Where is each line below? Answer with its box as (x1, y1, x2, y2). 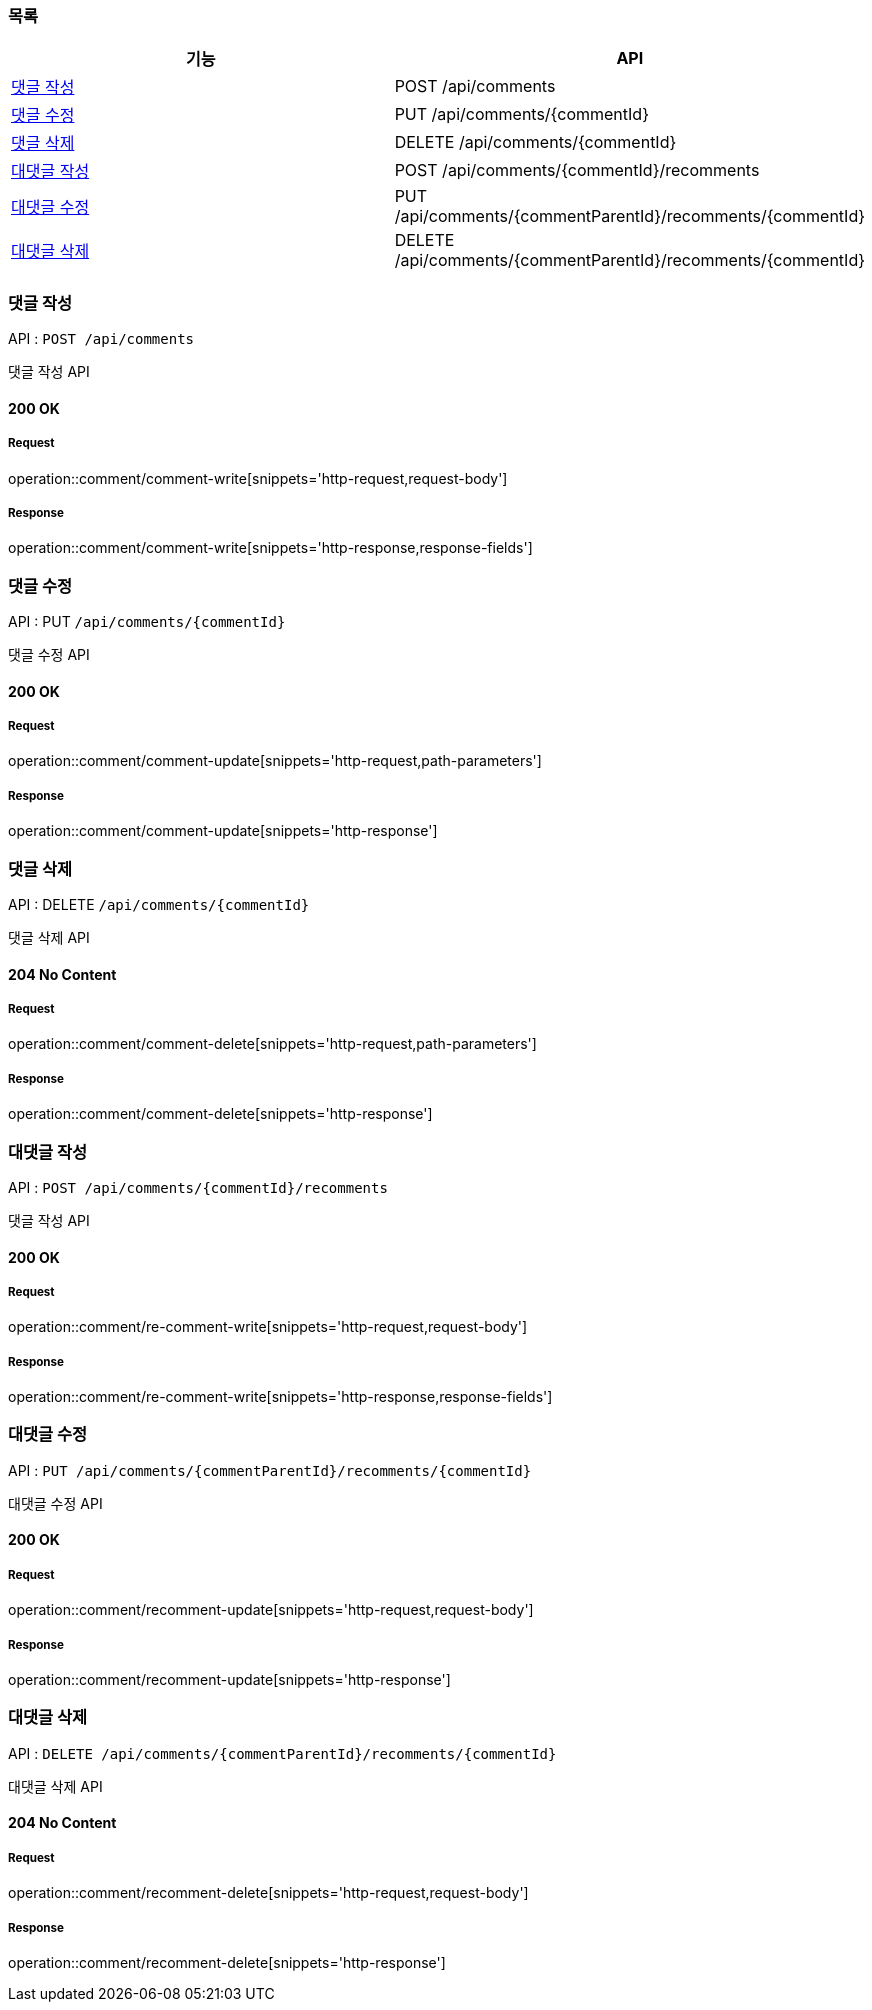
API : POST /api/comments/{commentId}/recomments (8, 1178, 388, 1196)
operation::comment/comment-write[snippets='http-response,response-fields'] (8, 539, 533, 557)
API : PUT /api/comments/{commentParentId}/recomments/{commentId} (8, 1461, 532, 1479)
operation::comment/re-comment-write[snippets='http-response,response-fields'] (8, 1388, 553, 1406)
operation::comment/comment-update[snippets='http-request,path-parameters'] (8, 752, 542, 770)
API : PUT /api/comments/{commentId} (8, 613, 286, 631)
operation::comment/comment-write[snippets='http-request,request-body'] (8, 469, 508, 487)
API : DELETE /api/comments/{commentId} (8, 895, 310, 913)
